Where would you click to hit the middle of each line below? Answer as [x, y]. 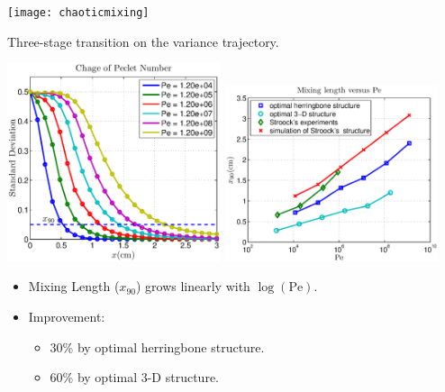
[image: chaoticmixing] [78, 13]
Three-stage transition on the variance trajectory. [143, 41]
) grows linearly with [193, 286]
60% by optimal [94, 377]
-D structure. [183, 377]
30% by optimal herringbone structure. [157, 346]
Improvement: [67, 316]
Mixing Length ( [74, 286]
